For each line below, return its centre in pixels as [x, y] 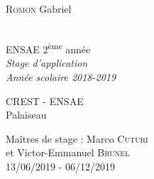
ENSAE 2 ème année [48, 48]
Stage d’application [47, 63]
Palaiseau [26, 115]
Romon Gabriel [39, 9]
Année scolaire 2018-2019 [61, 77]
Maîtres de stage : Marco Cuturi [77, 138]
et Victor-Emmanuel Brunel [68, 152]
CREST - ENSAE [45, 101]
